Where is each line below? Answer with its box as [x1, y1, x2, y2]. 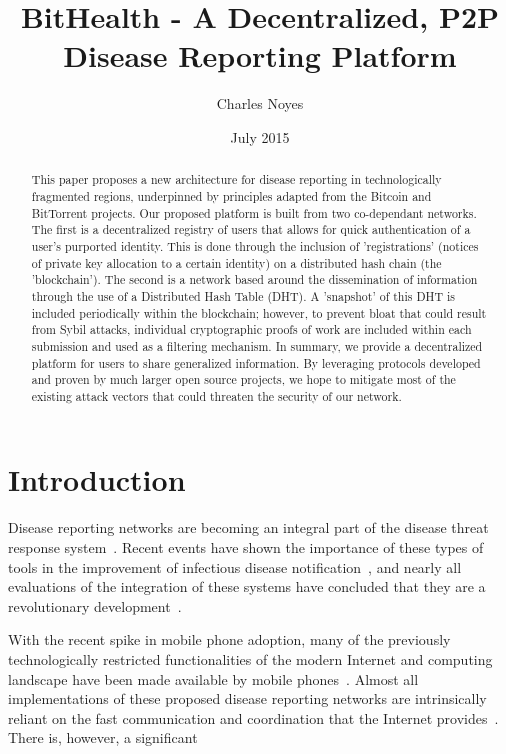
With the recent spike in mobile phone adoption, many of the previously [8, 629, 451, 650]
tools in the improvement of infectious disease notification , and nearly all [8, 556, 462, 577]
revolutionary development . [8, 595, 182, 616]
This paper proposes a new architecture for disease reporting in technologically [31, 171, 442, 188]
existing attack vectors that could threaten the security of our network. [31, 387, 402, 404]
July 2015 [230, 126, 290, 147]
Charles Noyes [216, 93, 304, 114]
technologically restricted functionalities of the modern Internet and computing [8, 648, 493, 669]
